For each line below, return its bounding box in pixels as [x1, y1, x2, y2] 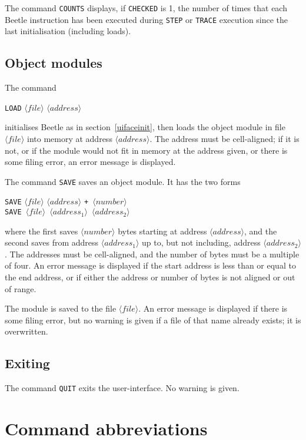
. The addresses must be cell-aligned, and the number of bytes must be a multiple [5, 247, 300, 260]
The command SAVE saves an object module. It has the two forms [5, 175, 241, 187]
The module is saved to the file [5, 302, 117, 315]
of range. [5, 282, 36, 295]
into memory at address [27, 132, 112, 144]
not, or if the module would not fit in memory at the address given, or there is [5, 144, 288, 156]
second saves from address [5, 236, 99, 249]
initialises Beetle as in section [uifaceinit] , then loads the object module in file [5, 121, 285, 133]
